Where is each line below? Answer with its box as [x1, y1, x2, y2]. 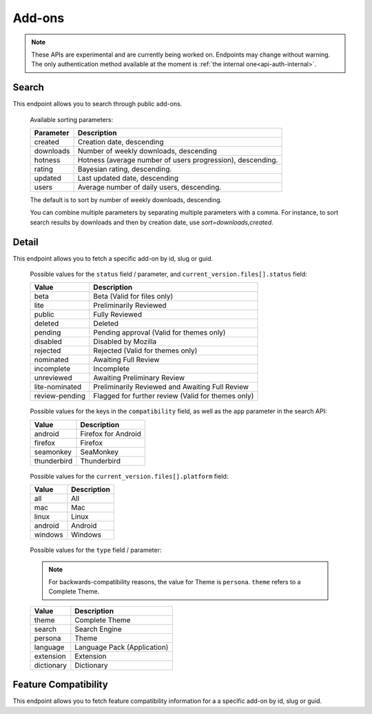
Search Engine [74, 624, 122, 634]
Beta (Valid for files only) [93, 292, 174, 301]
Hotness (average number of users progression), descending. [77, 155, 278, 165]
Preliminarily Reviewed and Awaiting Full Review [93, 382, 249, 392]
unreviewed [34, 373, 72, 383]
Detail [12, 236, 39, 248]
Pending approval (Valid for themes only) [93, 328, 226, 337]
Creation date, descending [77, 137, 164, 147]
